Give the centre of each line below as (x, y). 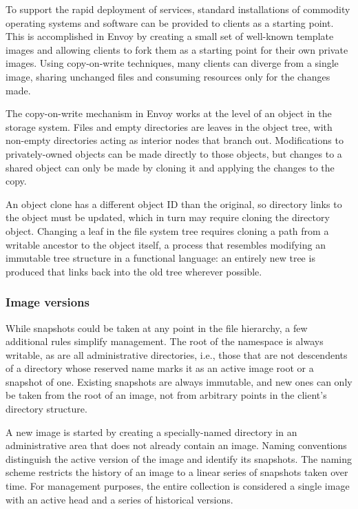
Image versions (48, 302)
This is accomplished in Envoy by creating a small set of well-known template (170, 36)
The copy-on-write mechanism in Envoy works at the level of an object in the (169, 113)
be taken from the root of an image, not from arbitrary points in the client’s (166, 395)
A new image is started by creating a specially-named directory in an (151, 432)
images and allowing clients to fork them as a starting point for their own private (177, 49)
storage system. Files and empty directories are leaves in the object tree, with (169, 126)
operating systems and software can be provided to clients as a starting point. (170, 22)
